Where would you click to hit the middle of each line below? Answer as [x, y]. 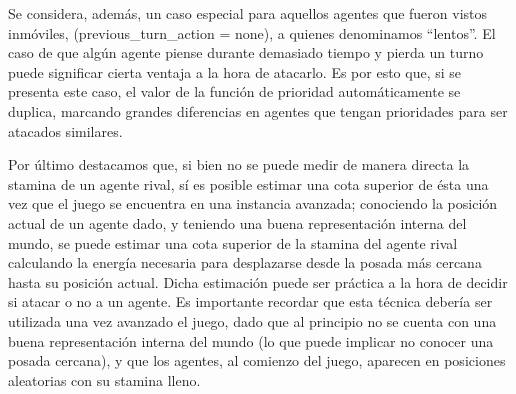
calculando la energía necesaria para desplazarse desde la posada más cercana [245, 262]
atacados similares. [65, 130]
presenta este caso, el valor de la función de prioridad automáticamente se [234, 91]
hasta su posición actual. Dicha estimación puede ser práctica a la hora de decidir [258, 281]
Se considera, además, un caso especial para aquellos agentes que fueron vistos [248, 13]
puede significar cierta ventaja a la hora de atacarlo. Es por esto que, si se [235, 71]
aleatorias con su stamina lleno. [104, 379]
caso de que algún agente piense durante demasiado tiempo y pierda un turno [246, 52]
